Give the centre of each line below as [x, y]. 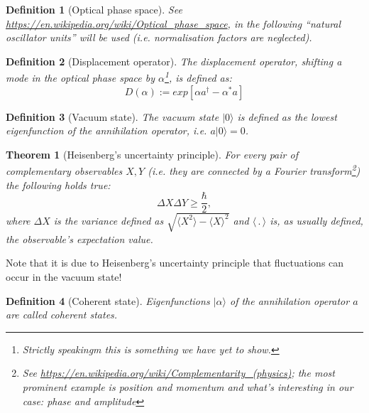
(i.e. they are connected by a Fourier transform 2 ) [254, 170]
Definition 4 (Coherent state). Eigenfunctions [108, 300]
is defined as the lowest [287, 116]
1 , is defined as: [198, 77]
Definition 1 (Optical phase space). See [94, 9]
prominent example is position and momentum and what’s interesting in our [188, 387]
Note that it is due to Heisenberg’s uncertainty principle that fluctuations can [175, 263]
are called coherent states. [62, 315]
